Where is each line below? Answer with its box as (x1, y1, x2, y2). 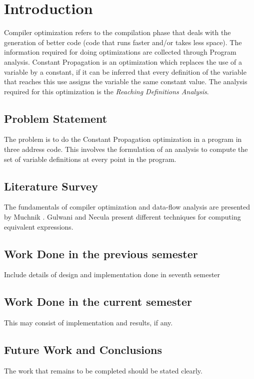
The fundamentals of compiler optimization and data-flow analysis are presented (4, 202, 250, 212)
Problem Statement (4, 110, 107, 126)
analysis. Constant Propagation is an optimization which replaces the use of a (4, 56, 242, 67)
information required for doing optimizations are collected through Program (4, 47, 236, 57)
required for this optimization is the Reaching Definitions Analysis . (4, 86, 209, 96)
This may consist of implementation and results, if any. (4, 317, 173, 328)
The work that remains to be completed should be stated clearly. (4, 365, 202, 376)
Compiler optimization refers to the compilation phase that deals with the (4, 27, 231, 38)
